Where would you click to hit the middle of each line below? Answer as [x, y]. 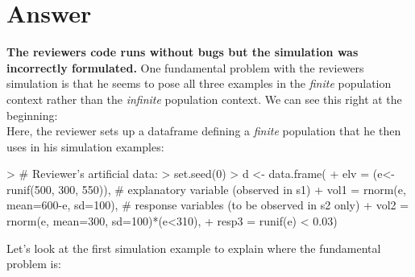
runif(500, [31, 189]
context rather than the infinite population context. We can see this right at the [204, 99]
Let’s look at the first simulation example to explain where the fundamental [194, 248]
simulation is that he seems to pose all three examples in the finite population [199, 83]
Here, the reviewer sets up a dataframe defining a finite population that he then [204, 131]
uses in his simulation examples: [85, 146]
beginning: [32, 115]
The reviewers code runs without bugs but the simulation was [183, 52]
